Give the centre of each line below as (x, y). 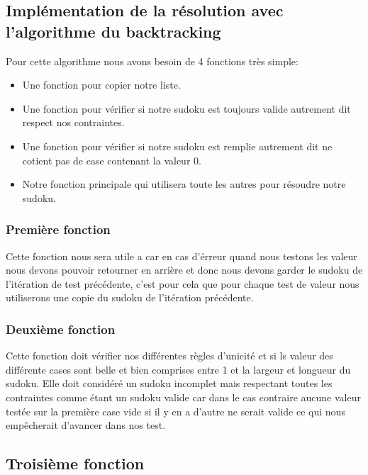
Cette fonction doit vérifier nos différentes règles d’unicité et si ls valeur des (169, 356)
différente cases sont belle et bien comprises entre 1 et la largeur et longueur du (178, 369)
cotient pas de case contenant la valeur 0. (112, 160)
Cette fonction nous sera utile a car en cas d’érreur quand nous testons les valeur (182, 256)
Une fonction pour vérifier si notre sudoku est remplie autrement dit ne (177, 146)
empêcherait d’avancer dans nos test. (86, 425)
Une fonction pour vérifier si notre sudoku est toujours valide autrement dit (186, 108)
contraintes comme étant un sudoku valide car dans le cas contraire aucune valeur (183, 397)
